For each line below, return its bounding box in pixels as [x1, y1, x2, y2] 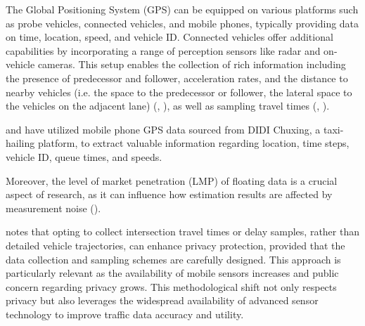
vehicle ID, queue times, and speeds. [6, 149, 162, 164]
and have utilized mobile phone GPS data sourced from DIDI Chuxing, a [6, 122, 321, 136]
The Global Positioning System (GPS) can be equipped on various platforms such [6, 2, 359, 16]
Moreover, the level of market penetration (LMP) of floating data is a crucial [6, 173, 338, 188]
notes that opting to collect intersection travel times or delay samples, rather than [6, 224, 359, 239]
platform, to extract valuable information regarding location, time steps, [37, 136, 350, 150]
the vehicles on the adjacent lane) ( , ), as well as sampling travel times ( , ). [6, 98, 330, 113]
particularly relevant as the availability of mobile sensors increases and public [6, 266, 339, 280]
